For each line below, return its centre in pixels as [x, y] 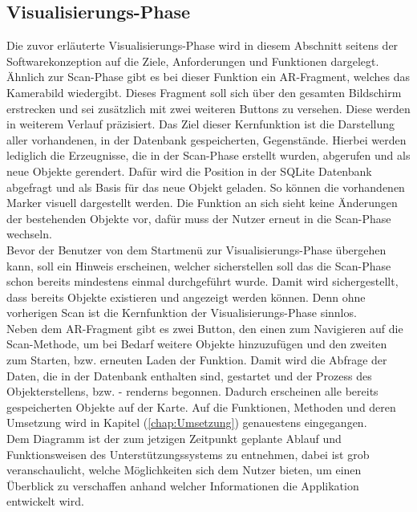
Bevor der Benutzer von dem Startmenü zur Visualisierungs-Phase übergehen [196, 249]
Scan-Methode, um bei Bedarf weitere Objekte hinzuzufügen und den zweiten [197, 344]
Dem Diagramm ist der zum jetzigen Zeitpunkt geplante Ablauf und [174, 439]
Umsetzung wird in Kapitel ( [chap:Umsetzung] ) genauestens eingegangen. [187, 423]
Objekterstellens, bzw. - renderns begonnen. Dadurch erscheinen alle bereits [192, 391]
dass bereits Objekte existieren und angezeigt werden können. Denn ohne [186, 297]
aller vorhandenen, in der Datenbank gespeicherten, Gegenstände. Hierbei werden [206, 139]
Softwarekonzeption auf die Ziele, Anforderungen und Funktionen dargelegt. [193, 61]
